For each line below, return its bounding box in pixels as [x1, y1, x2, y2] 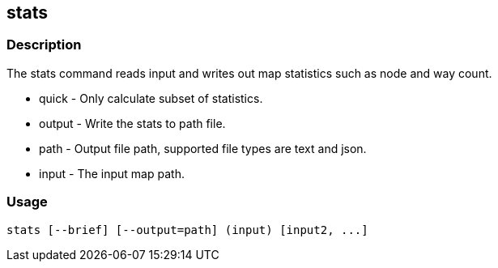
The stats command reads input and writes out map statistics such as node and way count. [6, 66, 492, 80]
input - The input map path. [39, 166, 185, 181]
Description [6, 36, 82, 53]
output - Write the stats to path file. [39, 116, 226, 130]
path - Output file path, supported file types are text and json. [39, 141, 367, 155]
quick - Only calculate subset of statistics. [39, 91, 263, 105]
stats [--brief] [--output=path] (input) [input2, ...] [6, 223, 368, 236]
